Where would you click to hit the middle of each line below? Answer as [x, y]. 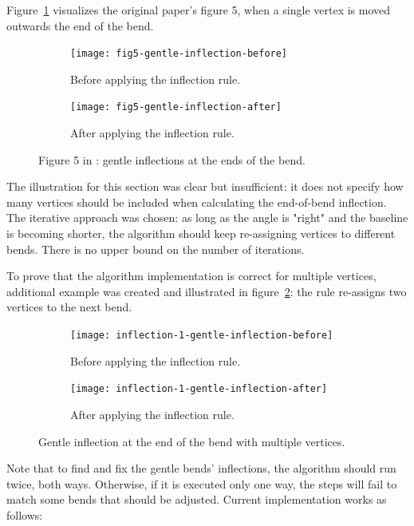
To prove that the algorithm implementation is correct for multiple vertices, [191, 276]
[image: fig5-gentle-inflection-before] [179, 54]
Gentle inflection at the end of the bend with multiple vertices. [192, 441]
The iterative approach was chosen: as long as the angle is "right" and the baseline [207, 218]
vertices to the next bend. [69, 307]
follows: [25, 514]
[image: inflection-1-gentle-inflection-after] [199, 389]
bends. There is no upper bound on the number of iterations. [156, 249]
